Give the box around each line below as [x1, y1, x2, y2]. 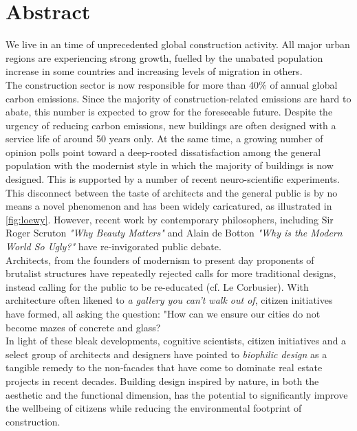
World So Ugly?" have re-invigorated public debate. [6, 239, 221, 254]
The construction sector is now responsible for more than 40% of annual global [6, 77, 338, 91]
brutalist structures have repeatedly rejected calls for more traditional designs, [6, 266, 336, 280]
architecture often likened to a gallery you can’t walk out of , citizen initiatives [6, 293, 333, 307]
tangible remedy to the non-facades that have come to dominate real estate [6, 360, 323, 375]
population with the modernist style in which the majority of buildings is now [6, 158, 334, 173]
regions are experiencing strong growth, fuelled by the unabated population [6, 50, 323, 65]
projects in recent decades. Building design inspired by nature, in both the [6, 373, 319, 388]
